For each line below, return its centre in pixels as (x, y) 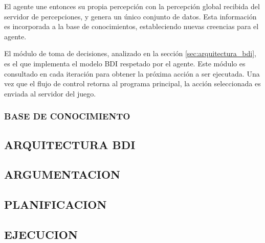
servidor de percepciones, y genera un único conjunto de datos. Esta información (130, 16)
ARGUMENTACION (62, 174)
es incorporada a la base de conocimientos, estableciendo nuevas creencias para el (131, 26)
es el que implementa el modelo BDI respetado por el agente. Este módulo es (125, 63)
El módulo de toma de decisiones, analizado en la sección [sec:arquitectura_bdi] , (130, 53)
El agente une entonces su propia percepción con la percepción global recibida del (132, 6)
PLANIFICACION (56, 204)
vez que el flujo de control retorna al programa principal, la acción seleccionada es (132, 83)
